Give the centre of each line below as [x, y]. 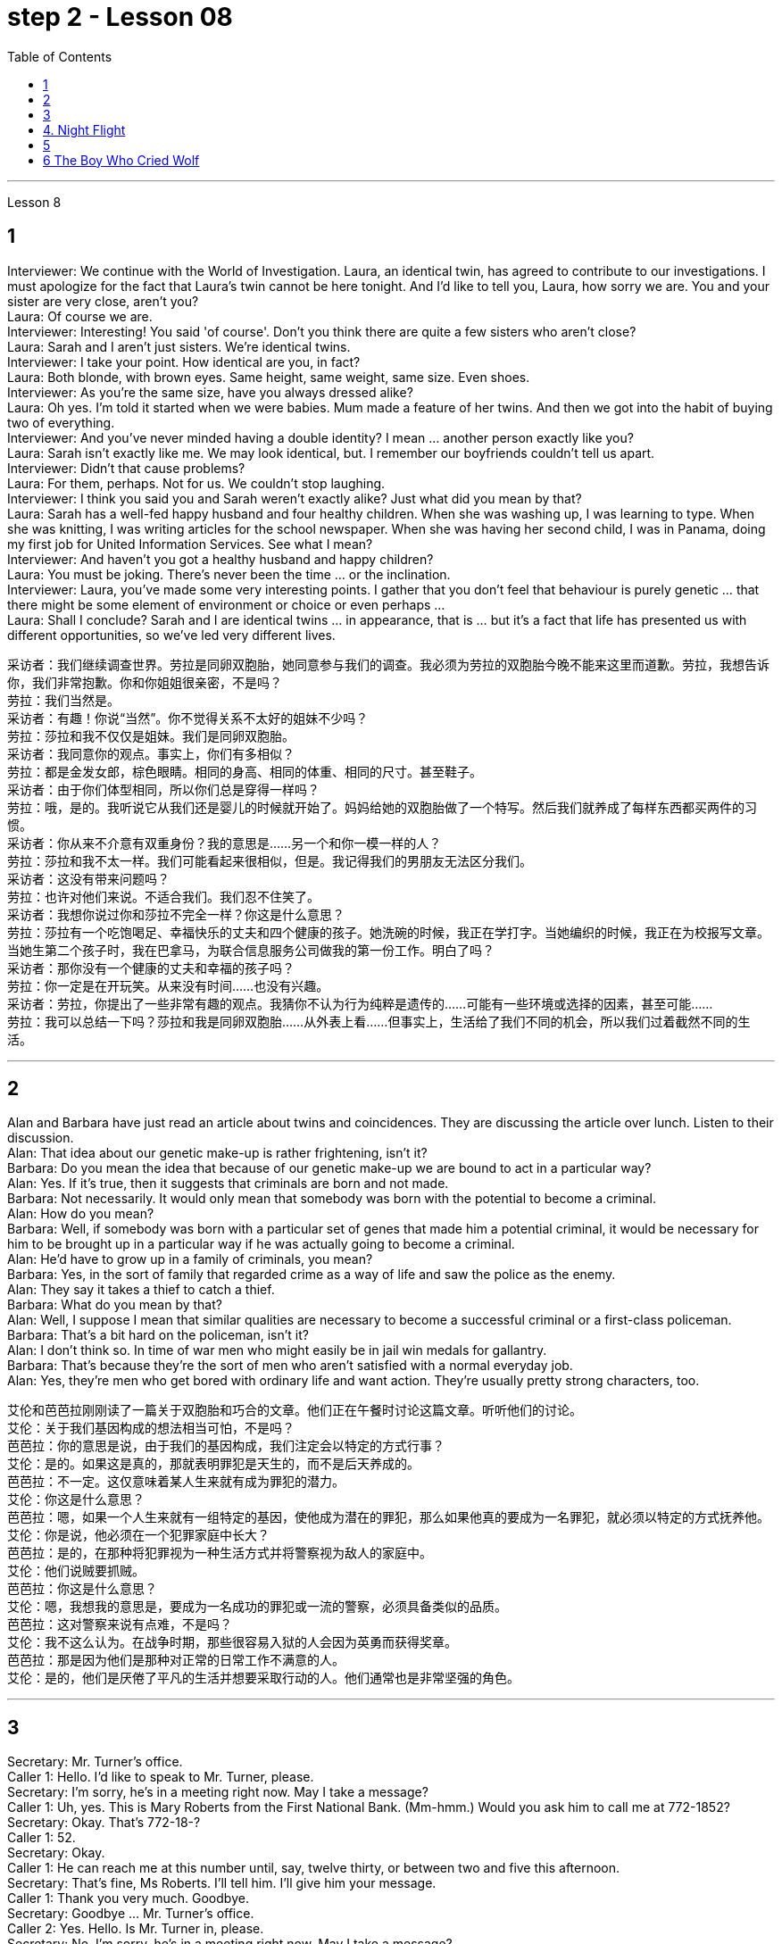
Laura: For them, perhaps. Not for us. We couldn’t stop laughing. [196, 483]
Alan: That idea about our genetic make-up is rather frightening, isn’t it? [217, 1153]
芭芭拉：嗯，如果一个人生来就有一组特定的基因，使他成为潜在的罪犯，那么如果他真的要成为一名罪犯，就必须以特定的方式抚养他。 [388, 1517]
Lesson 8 [34, 202]
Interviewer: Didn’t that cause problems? [126, 468]
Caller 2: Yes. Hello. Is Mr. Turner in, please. [136, 1929]
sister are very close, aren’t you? [103, 301]
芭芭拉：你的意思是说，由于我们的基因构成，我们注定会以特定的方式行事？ [226, 1446]
